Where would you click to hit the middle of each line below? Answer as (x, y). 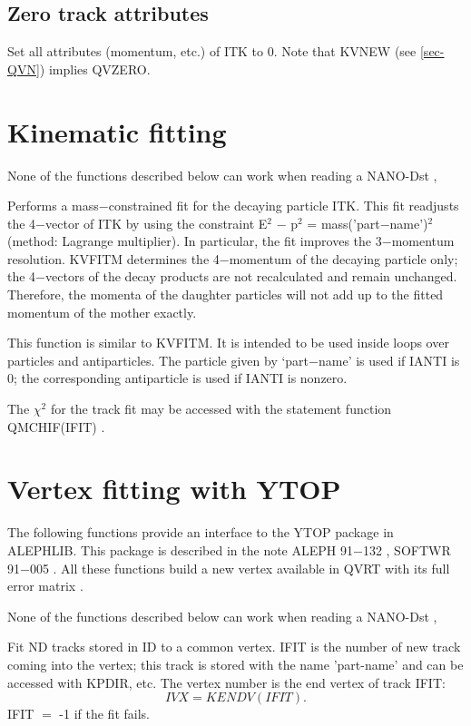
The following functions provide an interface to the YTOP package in (201, 532)
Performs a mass (53, 206)
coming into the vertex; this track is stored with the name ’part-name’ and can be (235, 664)
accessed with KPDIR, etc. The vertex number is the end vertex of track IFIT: (226, 682)
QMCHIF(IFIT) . (56, 426)
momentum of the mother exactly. (102, 312)
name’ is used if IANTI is (389, 360)
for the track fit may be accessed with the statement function (221, 409)
